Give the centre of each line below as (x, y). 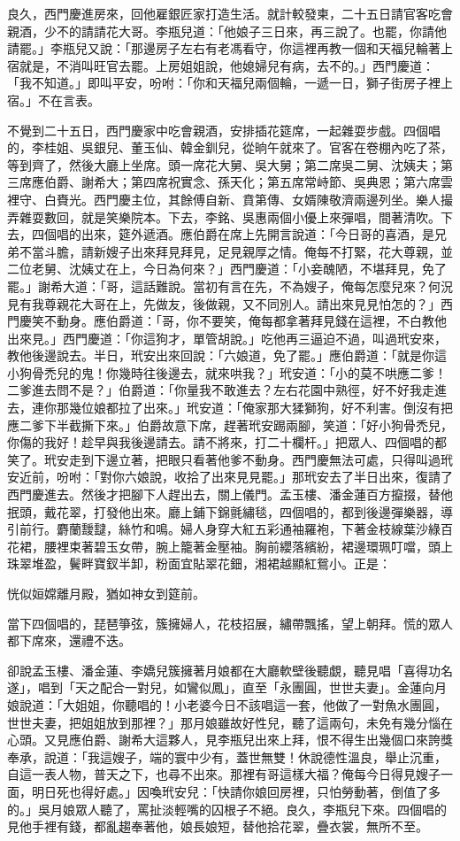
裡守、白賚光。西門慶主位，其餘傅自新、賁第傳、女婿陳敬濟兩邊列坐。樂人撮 (230, 199)
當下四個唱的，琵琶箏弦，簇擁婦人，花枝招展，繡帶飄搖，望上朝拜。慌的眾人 (230, 623)
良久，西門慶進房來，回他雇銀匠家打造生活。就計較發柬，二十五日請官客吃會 (230, 13)
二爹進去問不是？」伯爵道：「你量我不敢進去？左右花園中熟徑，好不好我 (215, 390)
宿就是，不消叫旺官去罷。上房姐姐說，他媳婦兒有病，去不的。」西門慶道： (221, 65)
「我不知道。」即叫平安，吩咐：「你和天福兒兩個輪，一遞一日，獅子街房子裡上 (230, 83)
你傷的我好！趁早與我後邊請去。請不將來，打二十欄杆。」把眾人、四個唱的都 (227, 442)
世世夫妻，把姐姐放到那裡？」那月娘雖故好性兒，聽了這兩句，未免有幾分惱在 (230, 722)
